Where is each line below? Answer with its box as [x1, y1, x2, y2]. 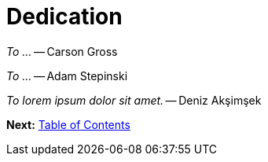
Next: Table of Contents [6, 117, 130, 131]
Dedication [6, 3, 123, 30]
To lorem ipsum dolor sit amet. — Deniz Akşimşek [6, 93, 262, 107]
